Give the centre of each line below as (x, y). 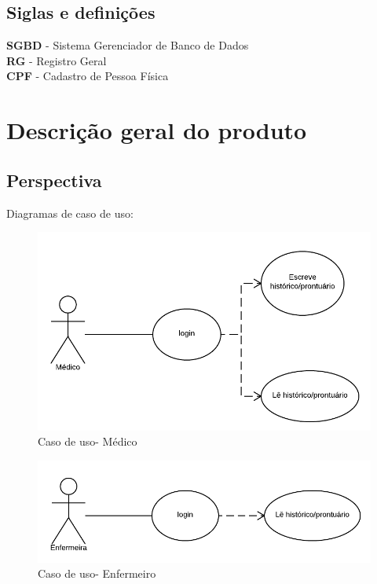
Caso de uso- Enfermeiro (97, 573)
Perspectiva (54, 180)
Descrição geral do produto (157, 130)
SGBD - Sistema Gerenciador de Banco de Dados (128, 45)
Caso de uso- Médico (88, 441)
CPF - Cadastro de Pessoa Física (88, 76)
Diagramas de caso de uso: (70, 213)
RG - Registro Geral (57, 60)
